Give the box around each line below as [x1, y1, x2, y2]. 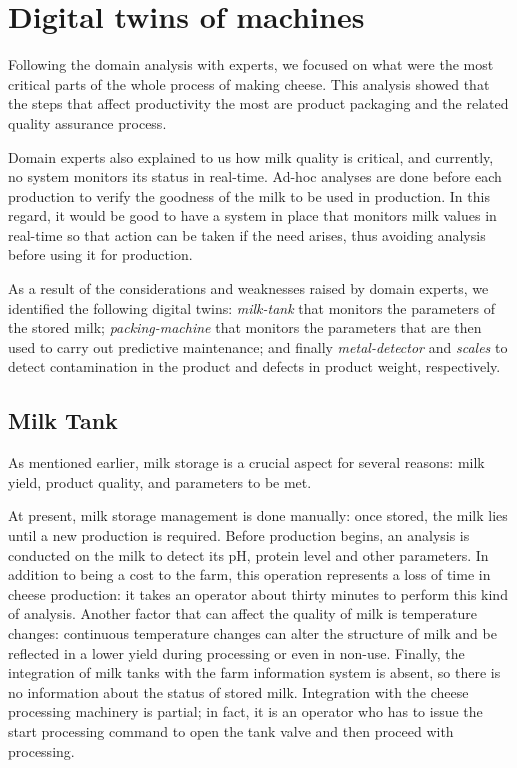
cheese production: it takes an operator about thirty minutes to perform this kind [8, 583, 508, 604]
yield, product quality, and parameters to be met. [8, 471, 312, 492]
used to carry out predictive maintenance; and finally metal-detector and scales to [8, 336, 508, 357]
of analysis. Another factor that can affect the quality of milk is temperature [8, 603, 477, 624]
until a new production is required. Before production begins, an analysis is [8, 525, 470, 546]
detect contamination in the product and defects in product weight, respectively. [8, 356, 501, 377]
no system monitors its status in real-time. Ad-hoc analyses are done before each [8, 166, 502, 187]
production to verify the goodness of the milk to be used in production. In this [8, 185, 490, 206]
